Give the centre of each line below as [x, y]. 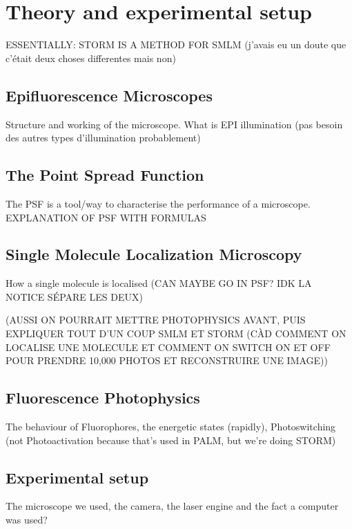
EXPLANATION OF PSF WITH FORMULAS [106, 217]
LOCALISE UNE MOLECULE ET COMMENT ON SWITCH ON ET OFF [168, 347]
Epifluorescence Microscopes [109, 95]
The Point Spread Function [105, 175]
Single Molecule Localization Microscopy [154, 254]
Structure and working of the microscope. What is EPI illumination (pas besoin [174, 124]
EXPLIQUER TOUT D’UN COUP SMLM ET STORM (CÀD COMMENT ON [176, 333]
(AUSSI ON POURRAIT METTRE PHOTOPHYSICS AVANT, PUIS [156, 320]
